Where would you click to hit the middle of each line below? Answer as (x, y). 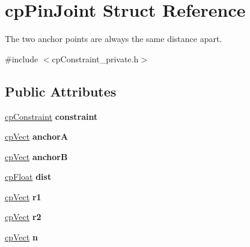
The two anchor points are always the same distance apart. (114, 39)
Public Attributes (61, 91)
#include (22, 58)
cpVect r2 (23, 217)
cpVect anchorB (36, 156)
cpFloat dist (28, 177)
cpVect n (21, 237)
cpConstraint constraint (51, 116)
